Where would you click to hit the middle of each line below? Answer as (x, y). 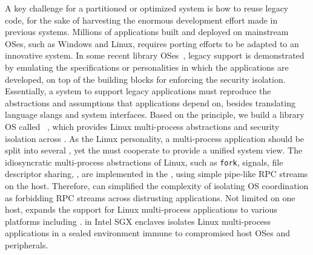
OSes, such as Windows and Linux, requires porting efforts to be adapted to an (152, 43)
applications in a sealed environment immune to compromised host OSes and (148, 233)
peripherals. (27, 244)
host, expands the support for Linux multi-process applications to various (141, 209)
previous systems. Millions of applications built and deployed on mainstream (147, 32)
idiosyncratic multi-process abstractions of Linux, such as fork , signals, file (144, 162)
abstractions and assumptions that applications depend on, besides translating (150, 102)
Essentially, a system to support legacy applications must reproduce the (138, 91)
